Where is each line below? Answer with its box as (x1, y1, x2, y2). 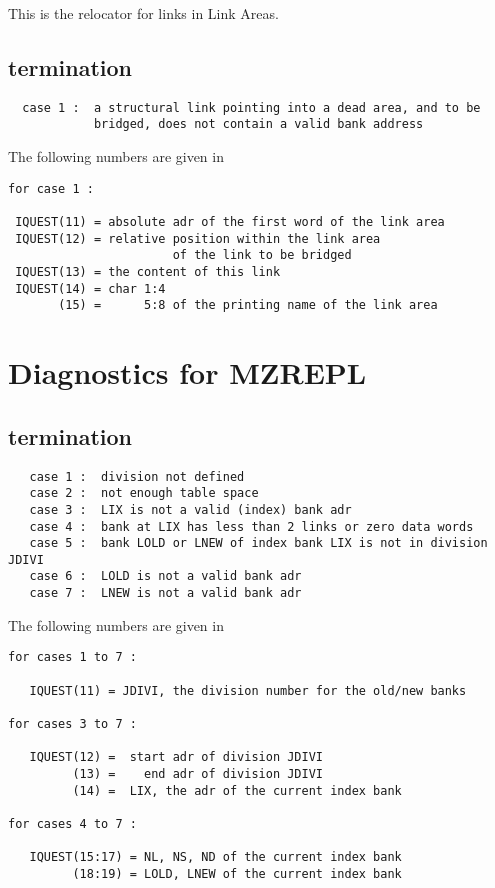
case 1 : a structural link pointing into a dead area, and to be (22, 100, 481, 115)
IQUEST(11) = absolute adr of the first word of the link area (15, 215, 445, 230)
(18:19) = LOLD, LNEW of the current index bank (72, 866, 402, 881)
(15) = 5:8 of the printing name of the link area (58, 298, 438, 313)
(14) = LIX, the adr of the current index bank (72, 783, 402, 798)
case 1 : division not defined (29, 469, 245, 484)
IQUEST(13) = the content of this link (15, 264, 281, 279)
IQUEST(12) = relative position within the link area (15, 231, 381, 246)
